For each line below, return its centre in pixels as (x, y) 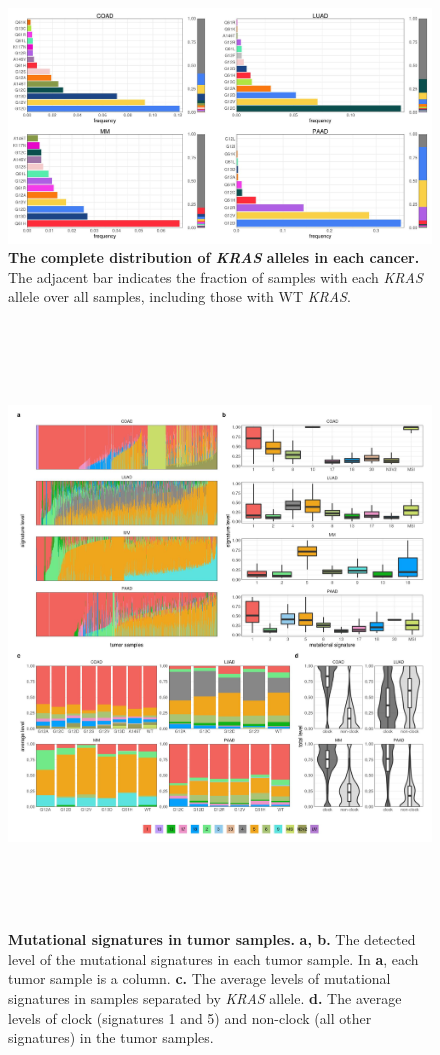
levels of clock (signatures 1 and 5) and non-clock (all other (190, 1017)
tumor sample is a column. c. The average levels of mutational (199, 978)
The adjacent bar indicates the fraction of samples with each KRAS (215, 276)
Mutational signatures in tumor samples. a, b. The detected (212, 939)
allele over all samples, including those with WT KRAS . (179, 296)
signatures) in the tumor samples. (111, 1037)
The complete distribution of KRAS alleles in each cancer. (214, 257)
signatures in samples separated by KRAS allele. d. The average (205, 998)
